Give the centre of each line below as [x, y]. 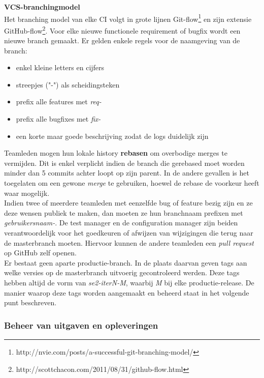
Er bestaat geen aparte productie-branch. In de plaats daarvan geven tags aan [126, 262]
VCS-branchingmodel [42, 7]
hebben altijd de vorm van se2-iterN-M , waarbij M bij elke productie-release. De [129, 282]
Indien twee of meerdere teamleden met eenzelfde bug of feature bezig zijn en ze [128, 203]
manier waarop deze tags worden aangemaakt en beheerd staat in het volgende [127, 292]
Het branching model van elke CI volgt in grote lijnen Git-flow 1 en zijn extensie [128, 18]
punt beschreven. [30, 302]
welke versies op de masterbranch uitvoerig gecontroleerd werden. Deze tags [122, 272]
